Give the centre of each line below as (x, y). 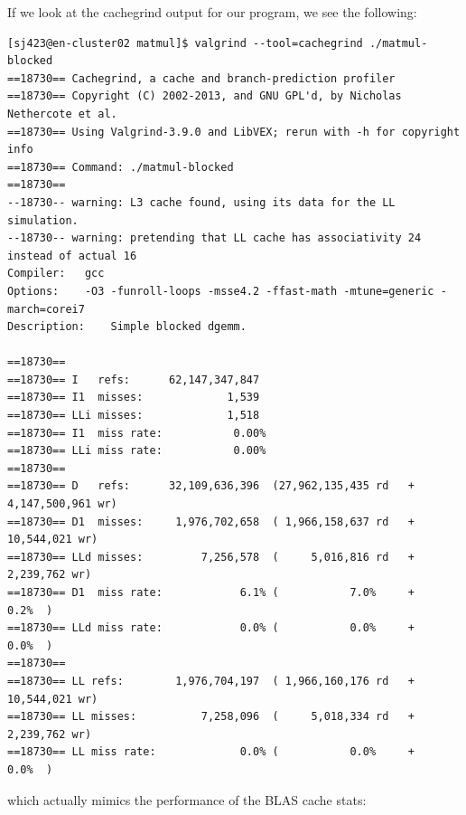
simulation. (43, 220)
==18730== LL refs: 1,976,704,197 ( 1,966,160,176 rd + (211, 681)
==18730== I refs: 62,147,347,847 (134, 379)
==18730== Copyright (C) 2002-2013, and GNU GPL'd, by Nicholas (205, 96)
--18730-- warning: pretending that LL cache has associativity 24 (214, 238)
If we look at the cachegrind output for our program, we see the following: (212, 12)
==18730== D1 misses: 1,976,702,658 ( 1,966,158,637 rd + (211, 521)
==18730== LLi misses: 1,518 (134, 416)
